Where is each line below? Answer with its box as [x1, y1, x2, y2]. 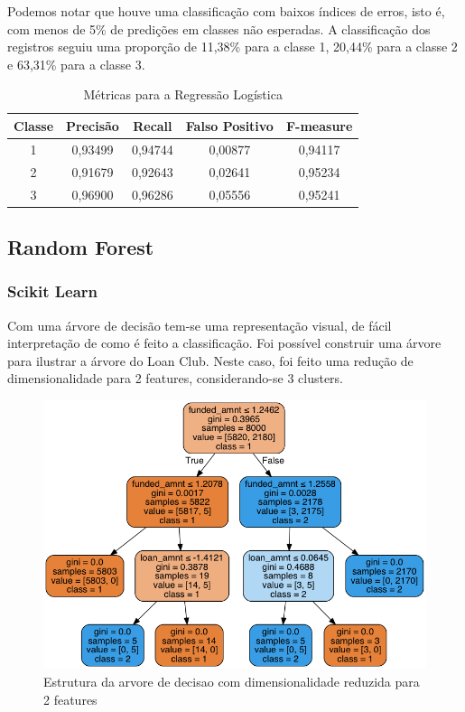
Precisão [66, 116, 119, 135]
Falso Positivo [185, 116, 274, 135]
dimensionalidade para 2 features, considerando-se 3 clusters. [7, 369, 344, 388]
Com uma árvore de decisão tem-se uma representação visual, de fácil [7, 315, 392, 334]
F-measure [285, 116, 353, 135]
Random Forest [7, 232, 154, 260]
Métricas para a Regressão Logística [83, 85, 283, 104]
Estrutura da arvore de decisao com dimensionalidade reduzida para [43, 671, 420, 690]
